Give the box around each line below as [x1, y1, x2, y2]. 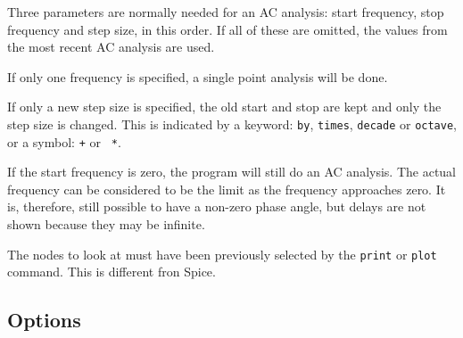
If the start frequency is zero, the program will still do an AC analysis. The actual [7, 162, 457, 181]
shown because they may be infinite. [7, 215, 205, 234]
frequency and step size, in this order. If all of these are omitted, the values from [7, 20, 448, 38]
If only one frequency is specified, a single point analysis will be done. [7, 67, 388, 86]
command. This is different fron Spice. [7, 262, 216, 281]
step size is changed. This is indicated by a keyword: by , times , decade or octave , [7, 114, 457, 133]
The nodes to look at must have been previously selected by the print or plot [7, 244, 437, 263]
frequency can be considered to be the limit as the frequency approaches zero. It [7, 179, 446, 198]
